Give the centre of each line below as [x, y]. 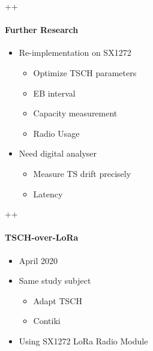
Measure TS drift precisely [82, 173]
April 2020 [38, 260]
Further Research [42, 30]
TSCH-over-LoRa [42, 237]
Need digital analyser [58, 153]
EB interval [54, 93]
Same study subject [55, 280]
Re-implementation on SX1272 [75, 52]
